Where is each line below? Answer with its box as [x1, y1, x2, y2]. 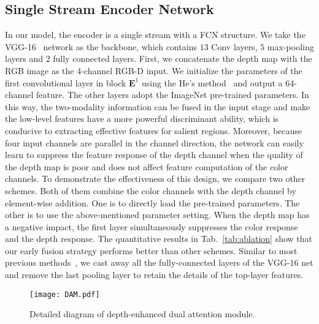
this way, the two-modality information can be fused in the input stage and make [5, 100, 310, 113]
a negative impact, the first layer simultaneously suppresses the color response [5, 220, 298, 233]
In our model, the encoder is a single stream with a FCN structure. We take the [5, 28, 306, 41]
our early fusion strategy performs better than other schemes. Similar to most [5, 244, 298, 257]
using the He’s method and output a [141, 76, 283, 89]
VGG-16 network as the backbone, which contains [5, 40, 198, 53]
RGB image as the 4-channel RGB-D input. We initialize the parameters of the [5, 64, 302, 77]
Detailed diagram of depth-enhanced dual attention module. [29, 307, 255, 320]
